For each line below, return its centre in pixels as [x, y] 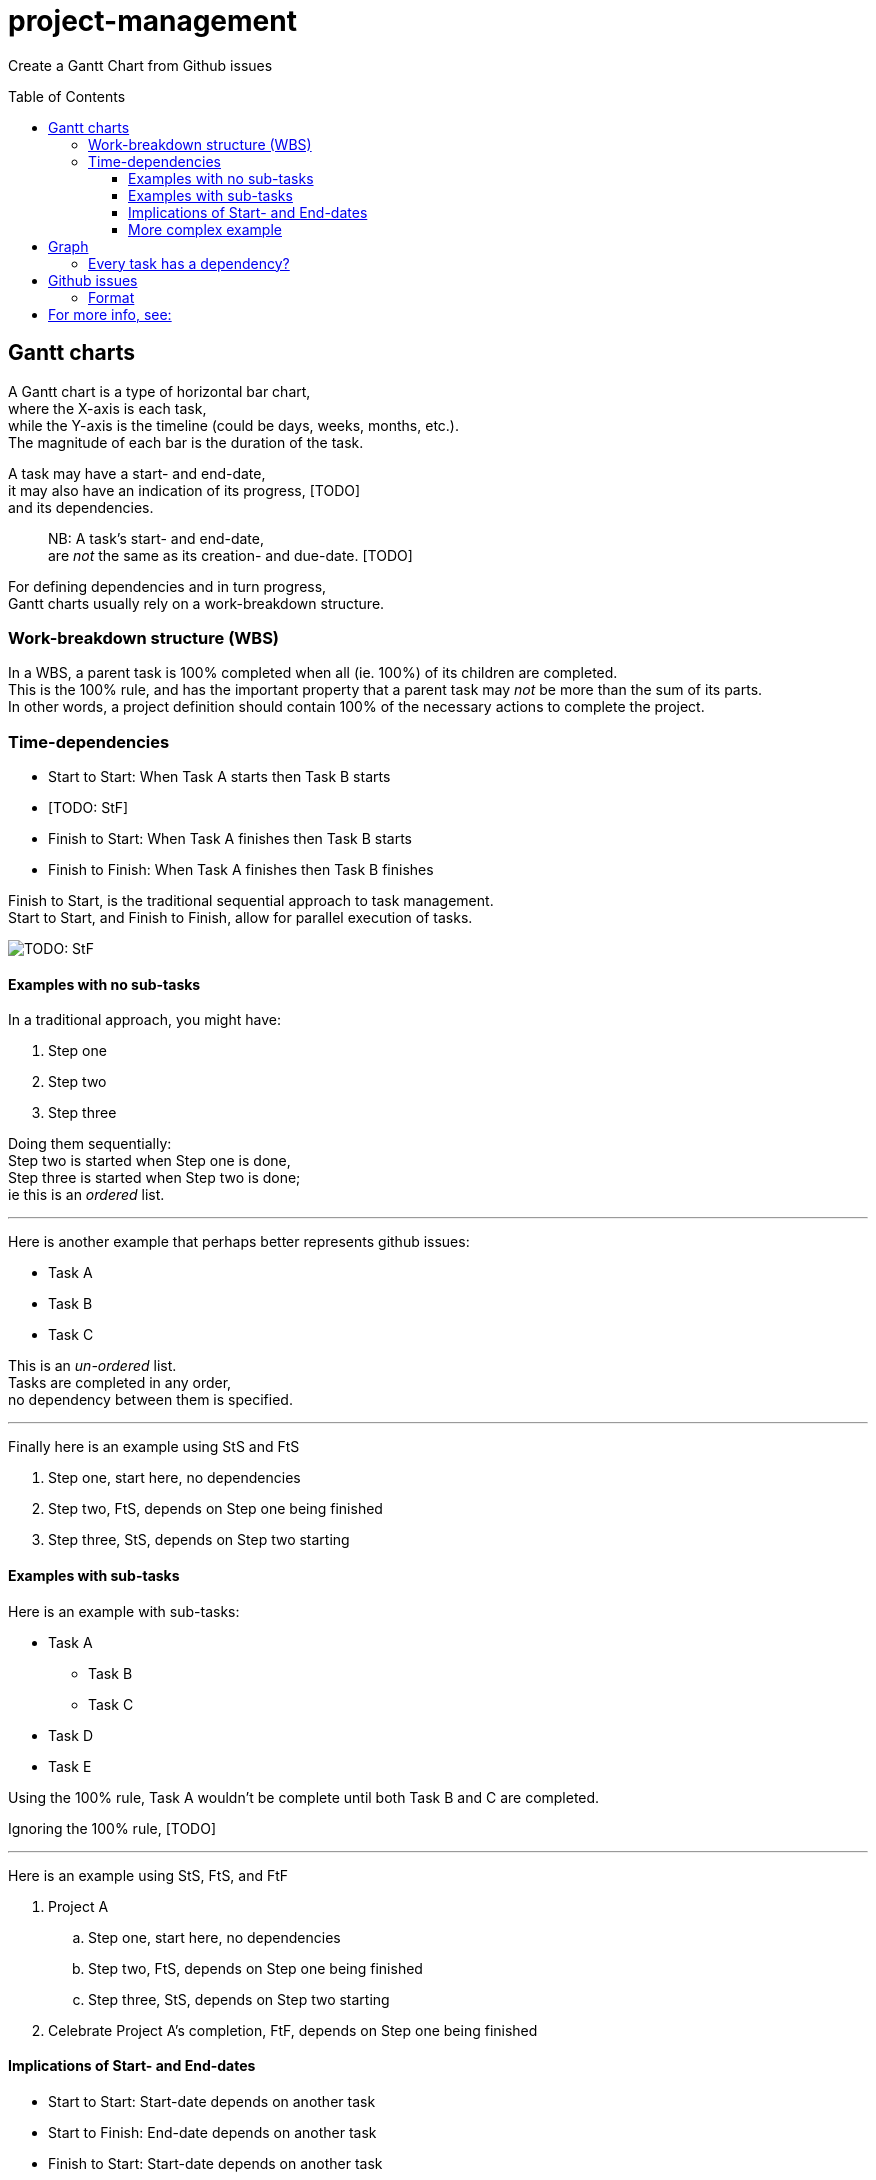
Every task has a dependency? [189, 263]
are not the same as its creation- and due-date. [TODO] [230, 555]
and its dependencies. [81, 507]
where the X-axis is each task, [107, 408]
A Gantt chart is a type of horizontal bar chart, [159, 391]
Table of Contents [67, 96]
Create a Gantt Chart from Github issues [140, 65]
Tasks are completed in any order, [120, 1383]
